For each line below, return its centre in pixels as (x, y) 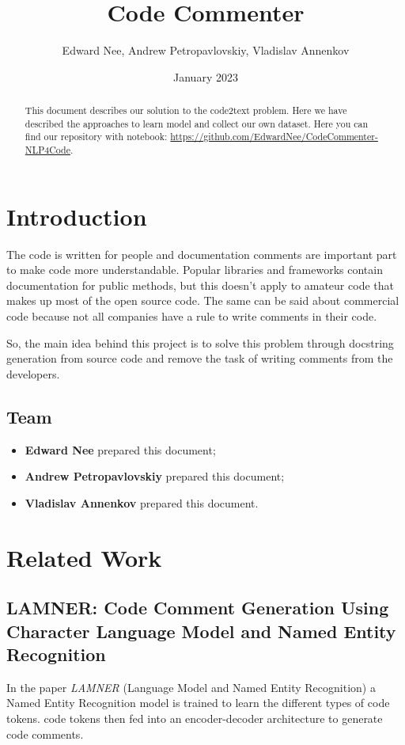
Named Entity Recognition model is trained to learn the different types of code (198, 703)
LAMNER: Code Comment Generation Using (198, 608)
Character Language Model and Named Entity (201, 631)
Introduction (77, 216)
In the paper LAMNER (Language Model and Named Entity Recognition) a (191, 687)
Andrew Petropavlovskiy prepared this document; (155, 476)
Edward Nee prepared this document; (120, 449)
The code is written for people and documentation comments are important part (202, 254)
